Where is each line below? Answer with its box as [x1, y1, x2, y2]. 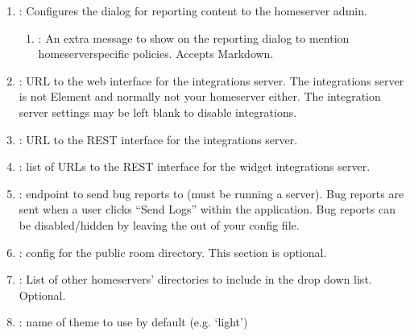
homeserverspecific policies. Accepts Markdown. [38, 45, 274, 62]
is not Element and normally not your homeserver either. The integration [19, 88, 381, 105]
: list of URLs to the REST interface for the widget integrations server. [19, 158, 371, 175]
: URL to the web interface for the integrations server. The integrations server [19, 72, 404, 89]
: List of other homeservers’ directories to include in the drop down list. [19, 271, 372, 288]
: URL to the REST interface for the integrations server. [19, 131, 298, 147]
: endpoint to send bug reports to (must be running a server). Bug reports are [19, 185, 404, 201]
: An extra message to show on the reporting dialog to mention [38, 29, 350, 46]
